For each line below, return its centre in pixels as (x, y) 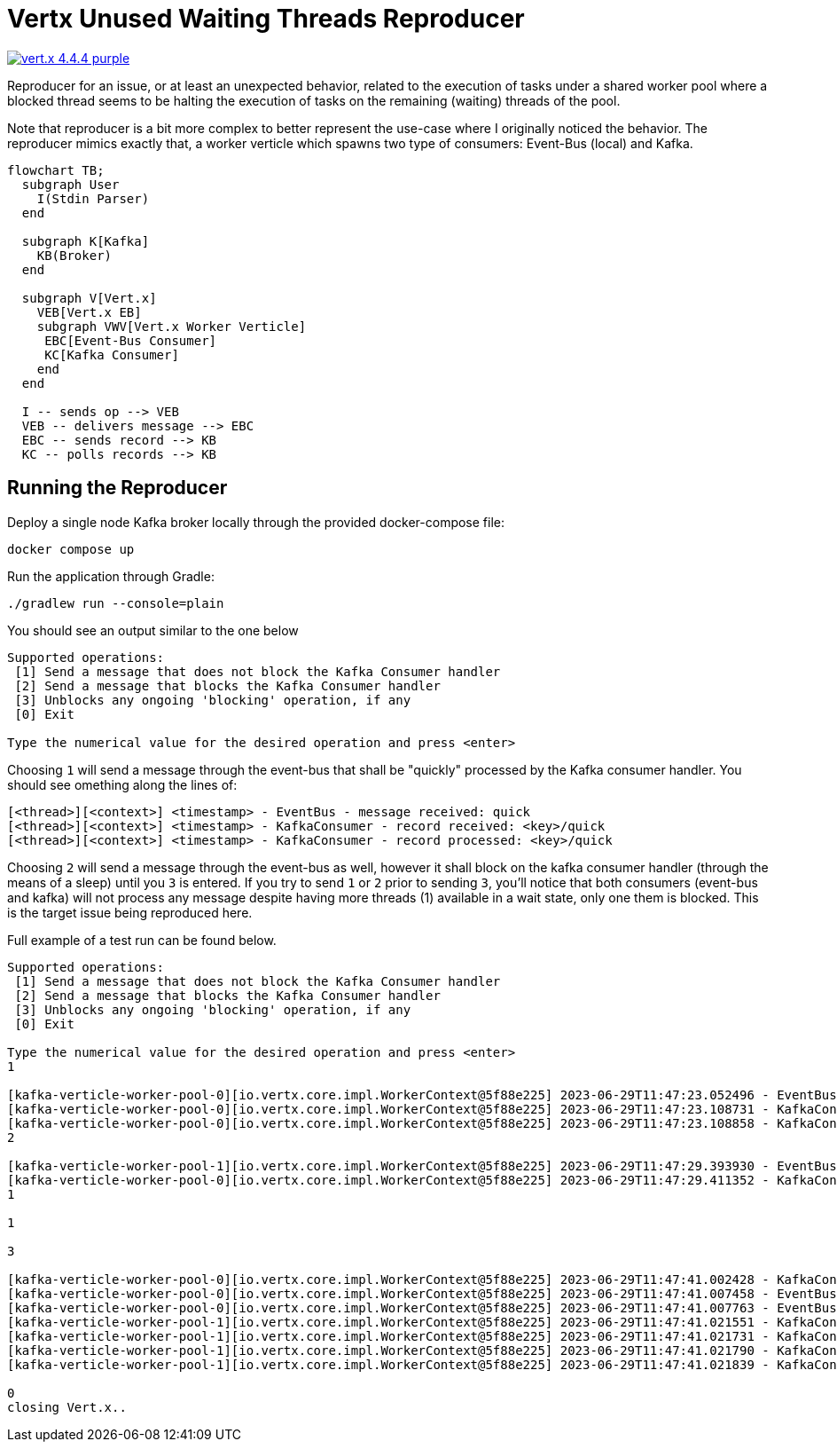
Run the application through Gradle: (111, 576)
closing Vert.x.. (67, 1407)
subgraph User (70, 184)
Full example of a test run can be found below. (142, 940)
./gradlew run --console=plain (116, 603)
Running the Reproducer (117, 488)
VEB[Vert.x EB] (89, 312)
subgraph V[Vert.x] (89, 298)
